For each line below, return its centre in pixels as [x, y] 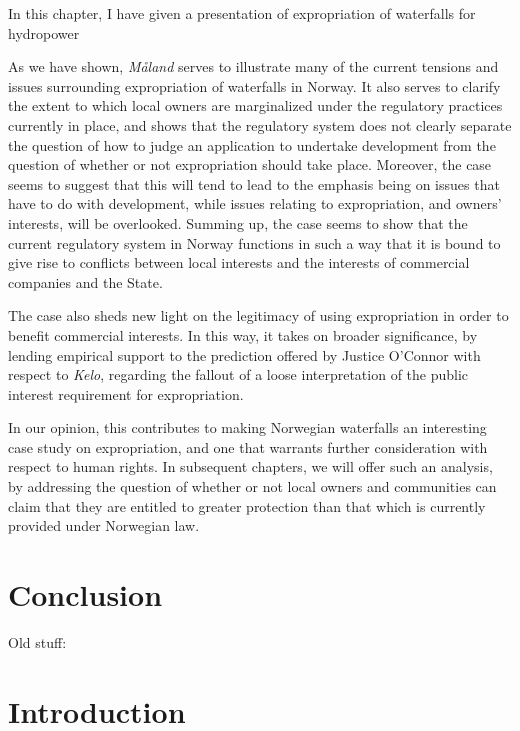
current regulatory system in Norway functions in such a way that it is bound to [254, 242]
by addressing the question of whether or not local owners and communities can [252, 486]
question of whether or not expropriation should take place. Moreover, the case [250, 164]
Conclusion [85, 594]
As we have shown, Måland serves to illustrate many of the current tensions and [253, 66]
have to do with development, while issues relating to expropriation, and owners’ [255, 203]
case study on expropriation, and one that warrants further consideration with [248, 446]
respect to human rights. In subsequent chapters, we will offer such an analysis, [250, 466]
